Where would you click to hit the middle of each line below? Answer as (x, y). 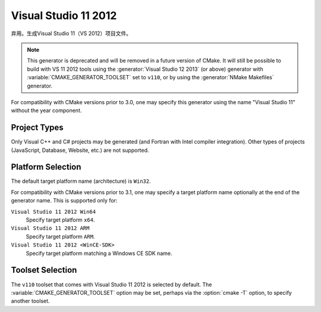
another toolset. (30, 301)
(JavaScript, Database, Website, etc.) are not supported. (80, 150)
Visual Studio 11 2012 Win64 (53, 212)
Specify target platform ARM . (60, 236)
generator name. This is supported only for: (64, 201)
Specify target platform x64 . (60, 220)
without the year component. (46, 111)
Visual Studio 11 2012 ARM (50, 228)
